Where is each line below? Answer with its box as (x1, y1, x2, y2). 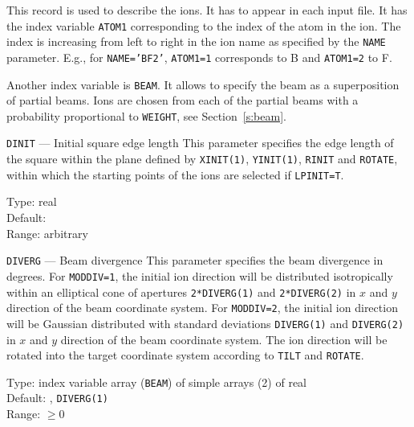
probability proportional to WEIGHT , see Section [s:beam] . (6, 107, 286, 124)
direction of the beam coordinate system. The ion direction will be (60, 331, 388, 347)
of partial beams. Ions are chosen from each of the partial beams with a (6, 92, 359, 109)
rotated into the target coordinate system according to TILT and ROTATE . (6, 347, 364, 363)
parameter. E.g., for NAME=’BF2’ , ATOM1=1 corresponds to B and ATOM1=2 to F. (6, 48, 392, 65)
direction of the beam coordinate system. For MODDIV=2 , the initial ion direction (6, 299, 398, 316)
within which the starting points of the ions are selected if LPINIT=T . (6, 166, 344, 183)
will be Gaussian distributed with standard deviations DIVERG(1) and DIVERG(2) (6, 314, 404, 331)
